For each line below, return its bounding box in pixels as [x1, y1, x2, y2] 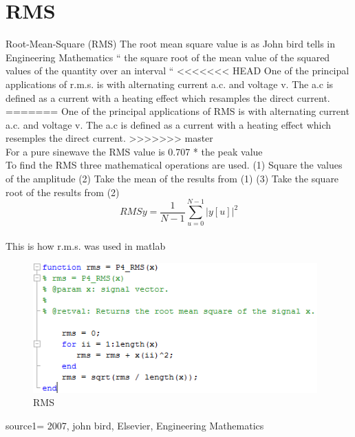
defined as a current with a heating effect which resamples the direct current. [6, 90, 330, 105]
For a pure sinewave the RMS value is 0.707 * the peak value [6, 144, 263, 158]
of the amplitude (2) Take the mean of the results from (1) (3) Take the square [6, 171, 339, 186]
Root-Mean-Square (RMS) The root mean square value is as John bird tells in [6, 36, 335, 51]
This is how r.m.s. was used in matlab [6, 238, 166, 253]
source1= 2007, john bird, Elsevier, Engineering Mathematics [6, 418, 264, 432]
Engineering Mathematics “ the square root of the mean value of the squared [6, 50, 330, 64]
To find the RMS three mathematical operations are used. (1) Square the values [6, 158, 343, 172]
